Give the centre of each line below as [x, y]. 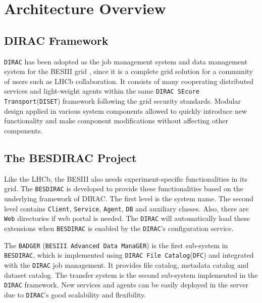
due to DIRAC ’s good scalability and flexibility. [75, 294]
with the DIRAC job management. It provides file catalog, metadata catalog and [126, 264]
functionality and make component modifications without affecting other [116, 121]
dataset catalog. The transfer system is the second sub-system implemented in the [131, 275]
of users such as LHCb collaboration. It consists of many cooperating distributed [129, 81]
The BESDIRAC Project [70, 157]
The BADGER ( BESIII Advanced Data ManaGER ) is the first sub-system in [116, 245]
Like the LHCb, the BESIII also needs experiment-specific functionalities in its [126, 178]
